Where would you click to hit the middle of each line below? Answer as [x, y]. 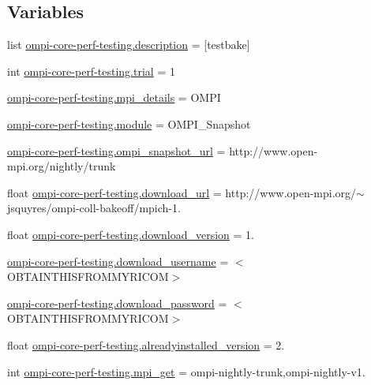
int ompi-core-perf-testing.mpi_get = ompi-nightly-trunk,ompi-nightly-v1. [186, 371]
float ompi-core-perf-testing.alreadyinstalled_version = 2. [146, 344]
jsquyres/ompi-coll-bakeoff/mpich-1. [94, 208]
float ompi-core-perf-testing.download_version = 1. [131, 234]
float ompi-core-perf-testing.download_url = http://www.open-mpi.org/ [182, 192]
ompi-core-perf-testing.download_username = [118, 261]
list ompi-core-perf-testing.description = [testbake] [129, 45]
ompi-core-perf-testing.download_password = [117, 303]
